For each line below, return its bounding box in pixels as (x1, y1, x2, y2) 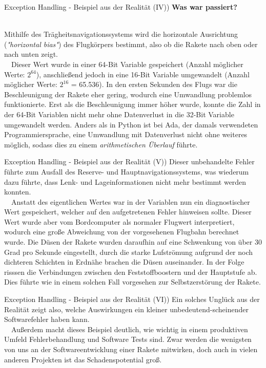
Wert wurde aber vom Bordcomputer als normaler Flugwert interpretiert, (4, 216, 235, 227)
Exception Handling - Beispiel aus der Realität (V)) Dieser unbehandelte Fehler (4, 156, 255, 167)
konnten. (4, 186, 31, 197)
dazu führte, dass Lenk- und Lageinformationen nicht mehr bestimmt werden (4, 176, 247, 187)
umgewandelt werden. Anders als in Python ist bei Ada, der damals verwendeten (4, 119, 258, 129)
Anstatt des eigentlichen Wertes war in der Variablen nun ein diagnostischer (11, 196, 250, 207)
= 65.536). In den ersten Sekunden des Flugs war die (71, 79, 237, 90)
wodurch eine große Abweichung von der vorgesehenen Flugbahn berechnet (4, 226, 239, 237)
